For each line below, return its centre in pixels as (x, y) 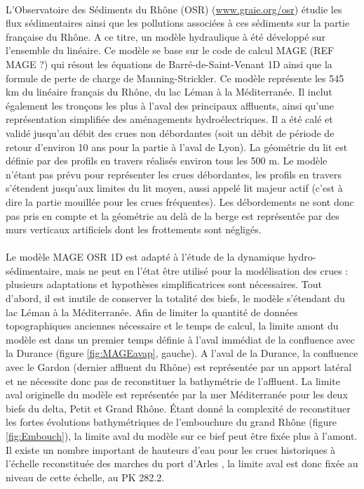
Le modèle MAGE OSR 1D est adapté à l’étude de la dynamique (145, 257)
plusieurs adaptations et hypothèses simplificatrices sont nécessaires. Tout (164, 284)
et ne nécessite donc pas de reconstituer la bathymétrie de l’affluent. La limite (173, 380)
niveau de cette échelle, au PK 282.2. (85, 477)
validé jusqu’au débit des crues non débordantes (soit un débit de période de (170, 132)
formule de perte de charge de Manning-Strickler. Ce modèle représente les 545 (175, 78)
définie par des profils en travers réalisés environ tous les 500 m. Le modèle (167, 161)
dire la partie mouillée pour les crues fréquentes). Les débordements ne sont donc (180, 201)
